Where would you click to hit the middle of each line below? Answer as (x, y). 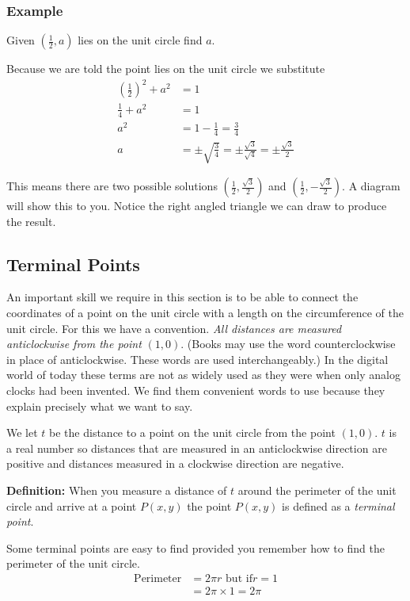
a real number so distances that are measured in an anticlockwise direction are (197, 448)
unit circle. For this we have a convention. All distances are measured (174, 328)
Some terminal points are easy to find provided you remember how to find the (196, 547)
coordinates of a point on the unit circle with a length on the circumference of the (205, 313)
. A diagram (371, 186)
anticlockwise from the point (74, 344)
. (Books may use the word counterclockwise (288, 344)
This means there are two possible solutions (112, 186)
